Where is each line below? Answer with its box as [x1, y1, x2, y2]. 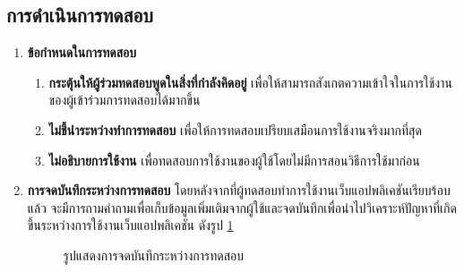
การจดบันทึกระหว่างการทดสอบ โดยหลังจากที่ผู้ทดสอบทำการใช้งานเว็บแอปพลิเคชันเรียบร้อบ [27, 181, 451, 200]
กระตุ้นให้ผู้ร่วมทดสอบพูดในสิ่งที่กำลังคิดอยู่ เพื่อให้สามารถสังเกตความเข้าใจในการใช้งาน [48, 72, 452, 91]
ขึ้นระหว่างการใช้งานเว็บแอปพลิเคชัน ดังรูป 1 [27, 216, 234, 234]
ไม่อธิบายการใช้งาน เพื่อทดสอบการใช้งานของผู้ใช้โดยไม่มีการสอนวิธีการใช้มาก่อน [48, 150, 420, 169]
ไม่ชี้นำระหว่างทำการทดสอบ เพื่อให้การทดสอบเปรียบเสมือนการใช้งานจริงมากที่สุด [48, 120, 422, 139]
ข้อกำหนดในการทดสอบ [27, 43, 136, 62]
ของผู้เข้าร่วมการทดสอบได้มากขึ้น [48, 90, 201, 109]
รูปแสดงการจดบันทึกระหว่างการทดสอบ [63, 245, 245, 264]
